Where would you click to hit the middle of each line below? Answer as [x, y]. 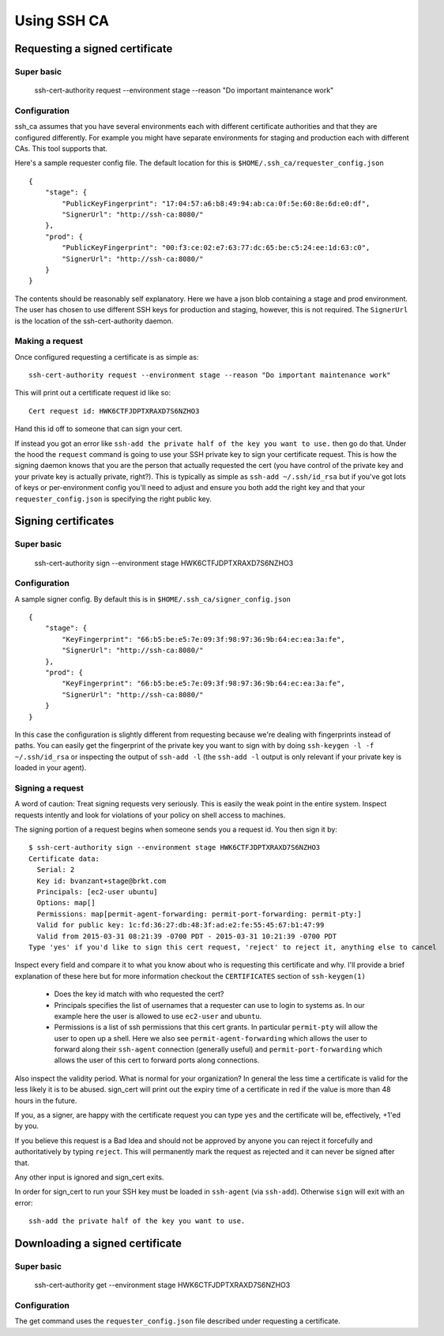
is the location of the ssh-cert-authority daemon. [94, 321]
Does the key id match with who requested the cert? [139, 994]
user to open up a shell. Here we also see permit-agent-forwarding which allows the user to [211, 1038]
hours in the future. [46, 1100]
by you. [27, 1126]
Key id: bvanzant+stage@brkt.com [102, 881]
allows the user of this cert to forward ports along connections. [157, 1060]
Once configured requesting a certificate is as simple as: [107, 357]
